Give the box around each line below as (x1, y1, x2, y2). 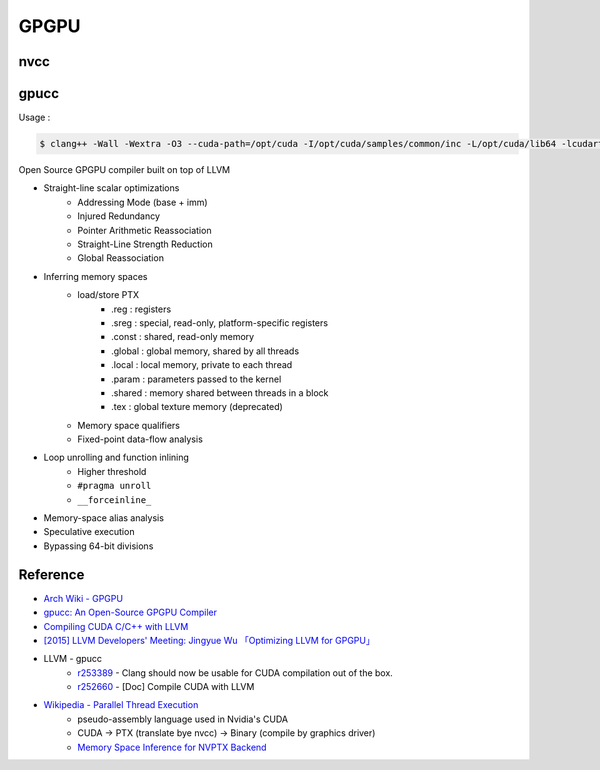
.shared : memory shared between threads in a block (111, 386, 329, 399)
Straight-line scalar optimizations (43, 182, 180, 194)
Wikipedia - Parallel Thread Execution (43, 699, 199, 711)
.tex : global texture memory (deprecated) (111, 401, 284, 413)
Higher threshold (77, 465, 147, 477)
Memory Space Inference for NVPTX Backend (77, 741, 267, 753)
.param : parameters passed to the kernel (111, 373, 282, 385)
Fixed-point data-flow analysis (77, 433, 204, 445)
